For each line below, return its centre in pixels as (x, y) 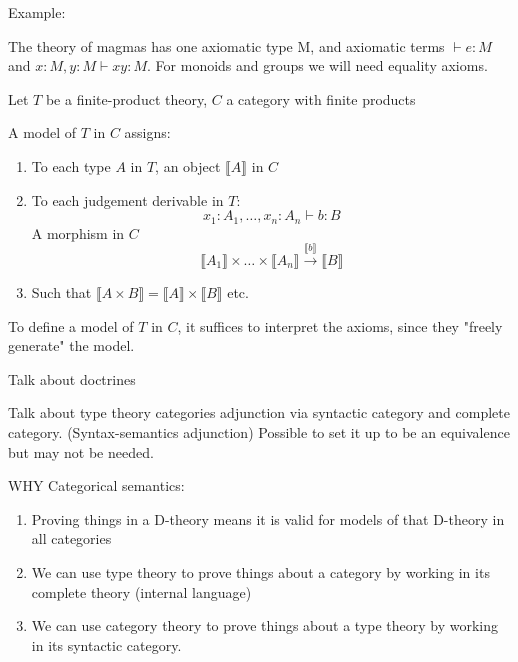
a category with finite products (321, 98)
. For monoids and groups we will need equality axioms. (317, 65)
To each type (71, 165)
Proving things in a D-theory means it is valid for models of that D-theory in (268, 518)
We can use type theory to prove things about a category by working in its (260, 571)
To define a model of (71, 325)
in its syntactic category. (106, 644)
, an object (188, 165)
